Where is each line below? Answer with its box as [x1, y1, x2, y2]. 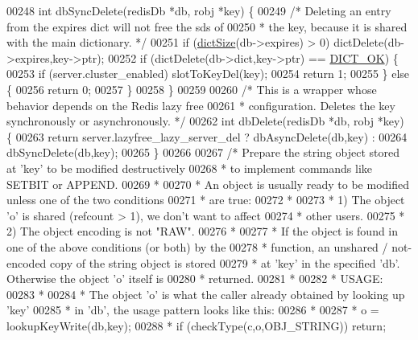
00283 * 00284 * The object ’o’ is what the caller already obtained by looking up [6, 285, 405, 302]
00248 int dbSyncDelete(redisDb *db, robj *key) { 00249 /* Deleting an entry [6, 2, 391, 18]
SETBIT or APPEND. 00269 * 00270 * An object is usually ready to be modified [6, 175, 409, 192]
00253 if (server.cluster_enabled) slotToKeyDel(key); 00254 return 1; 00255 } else [6, 65, 410, 82]
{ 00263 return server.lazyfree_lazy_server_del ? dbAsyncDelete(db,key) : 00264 [6, 128, 408, 145]
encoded [6, 254, 47, 271]
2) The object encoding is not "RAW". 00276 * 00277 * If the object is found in [6, 223, 399, 240]
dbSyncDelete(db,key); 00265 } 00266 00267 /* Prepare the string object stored [6, 144, 399, 161]
